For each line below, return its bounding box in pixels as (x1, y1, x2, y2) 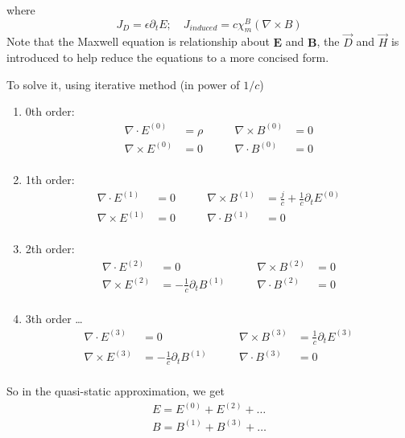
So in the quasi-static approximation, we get (6, 383, 225, 399)
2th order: (25, 240, 75, 257)
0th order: (25, 103, 75, 120)
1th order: (25, 171, 75, 188)
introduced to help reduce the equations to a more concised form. (6, 49, 329, 66)
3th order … (25, 309, 83, 326)
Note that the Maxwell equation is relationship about (6, 33, 270, 50)
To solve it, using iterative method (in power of (6, 76, 240, 92)
